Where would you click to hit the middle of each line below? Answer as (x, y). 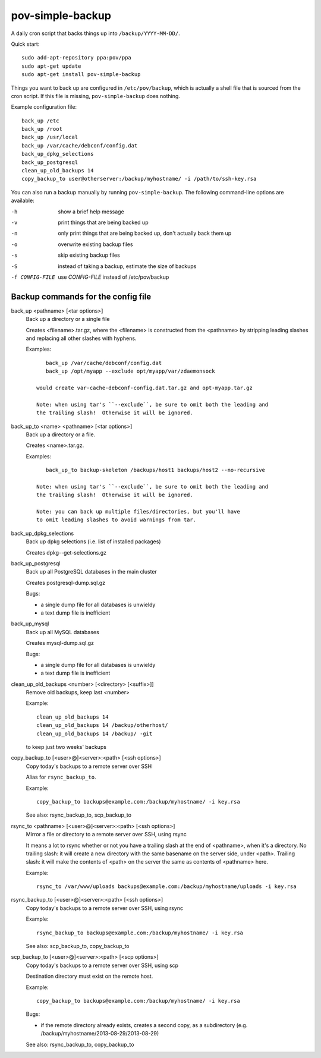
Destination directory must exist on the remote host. (89, 976)
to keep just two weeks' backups (66, 747)
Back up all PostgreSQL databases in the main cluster (92, 572)
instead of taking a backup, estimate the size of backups (127, 266)
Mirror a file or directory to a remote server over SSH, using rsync (106, 835)
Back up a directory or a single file (68, 319)
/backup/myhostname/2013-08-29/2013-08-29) (100, 1034)
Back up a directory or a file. (61, 434)
